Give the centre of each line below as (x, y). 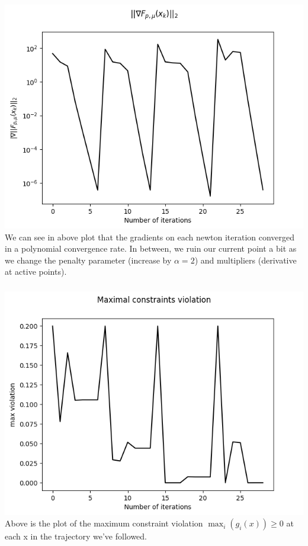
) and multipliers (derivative (246, 260)
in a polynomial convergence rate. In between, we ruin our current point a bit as (151, 248)
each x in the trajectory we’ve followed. (76, 536)
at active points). (36, 272)
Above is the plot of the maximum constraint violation (104, 523)
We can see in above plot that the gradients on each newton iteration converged (150, 237)
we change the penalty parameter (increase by (88, 260)
